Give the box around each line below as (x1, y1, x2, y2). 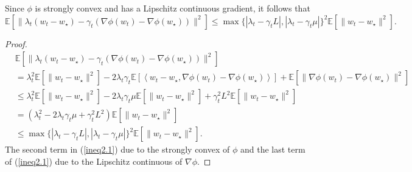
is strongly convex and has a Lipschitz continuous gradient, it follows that (35, 2, 310, 14)
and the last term (240, 143, 306, 156)
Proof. (5, 37, 27, 50)
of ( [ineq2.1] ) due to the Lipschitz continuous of (5, 154, 183, 167)
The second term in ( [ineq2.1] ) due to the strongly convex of (5, 143, 230, 156)
